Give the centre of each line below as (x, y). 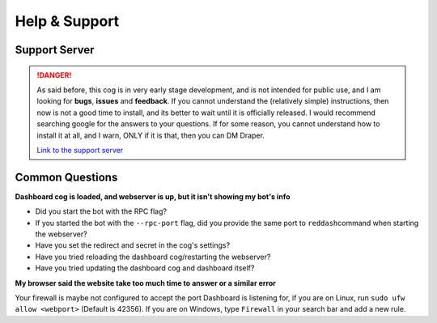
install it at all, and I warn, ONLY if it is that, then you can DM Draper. (151, 135)
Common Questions (66, 177)
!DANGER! (54, 75)
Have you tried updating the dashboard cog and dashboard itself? (145, 268)
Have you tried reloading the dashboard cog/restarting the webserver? (153, 257)
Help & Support (67, 21)
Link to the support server (80, 150)
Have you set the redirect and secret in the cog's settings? (133, 245)
